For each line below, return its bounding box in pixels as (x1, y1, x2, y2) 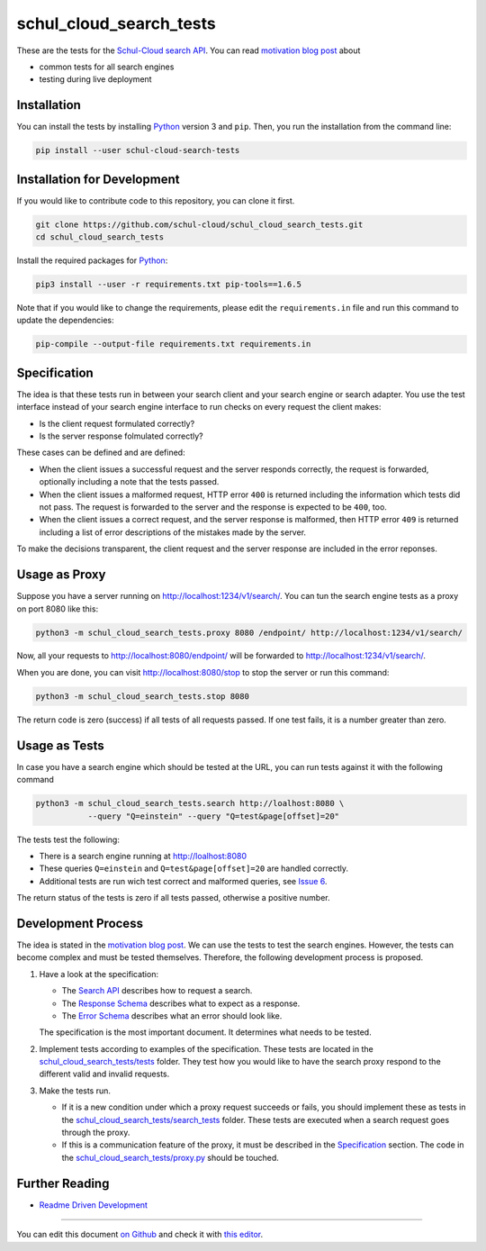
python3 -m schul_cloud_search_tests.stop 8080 (35, 691, 249, 702)
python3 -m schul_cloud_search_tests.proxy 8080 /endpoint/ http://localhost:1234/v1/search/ (35, 627, 463, 638)
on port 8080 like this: (16, 603, 99, 614)
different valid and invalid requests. (39, 1068, 170, 1080)
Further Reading (16, 1175, 110, 1191)
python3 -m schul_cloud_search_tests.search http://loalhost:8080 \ (35, 798, 345, 809)
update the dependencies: (16, 315, 114, 326)
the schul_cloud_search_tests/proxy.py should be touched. (61, 1152, 279, 1163)
